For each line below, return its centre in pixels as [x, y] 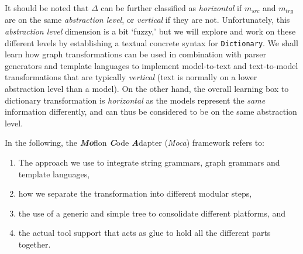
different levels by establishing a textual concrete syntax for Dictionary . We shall [151, 42]
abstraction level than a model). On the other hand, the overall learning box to [147, 89]
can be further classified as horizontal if [171, 8]
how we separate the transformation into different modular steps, [135, 193]
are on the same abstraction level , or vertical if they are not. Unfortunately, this [147, 20]
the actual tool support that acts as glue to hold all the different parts [144, 233]
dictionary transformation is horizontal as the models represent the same [135, 100]
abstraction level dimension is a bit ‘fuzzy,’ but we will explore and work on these [150, 31]
